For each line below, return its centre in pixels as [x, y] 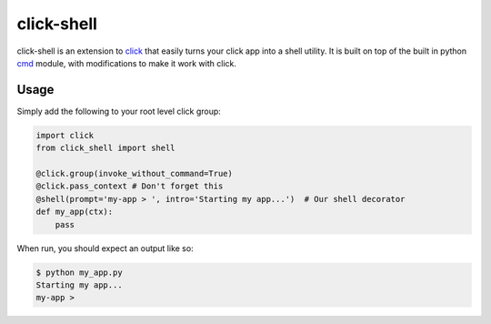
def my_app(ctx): [75, 212]
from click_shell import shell [106, 148]
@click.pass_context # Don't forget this [130, 186]
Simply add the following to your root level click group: [119, 111]
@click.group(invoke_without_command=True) [135, 173]
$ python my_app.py [79, 272]
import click [65, 135]
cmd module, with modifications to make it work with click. [126, 63]
